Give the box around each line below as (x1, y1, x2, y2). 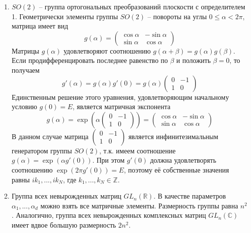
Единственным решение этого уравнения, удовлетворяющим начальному (11, 91, 229, 102)
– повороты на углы (147, 11, 207, 21)
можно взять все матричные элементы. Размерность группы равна (40, 200, 238, 210)
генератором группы (11, 145, 72, 155)
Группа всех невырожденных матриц (11, 191, 122, 201)
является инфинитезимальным (128, 131, 219, 141)
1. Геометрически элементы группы (11, 11, 118, 21)
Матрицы (11, 45, 39, 56)
